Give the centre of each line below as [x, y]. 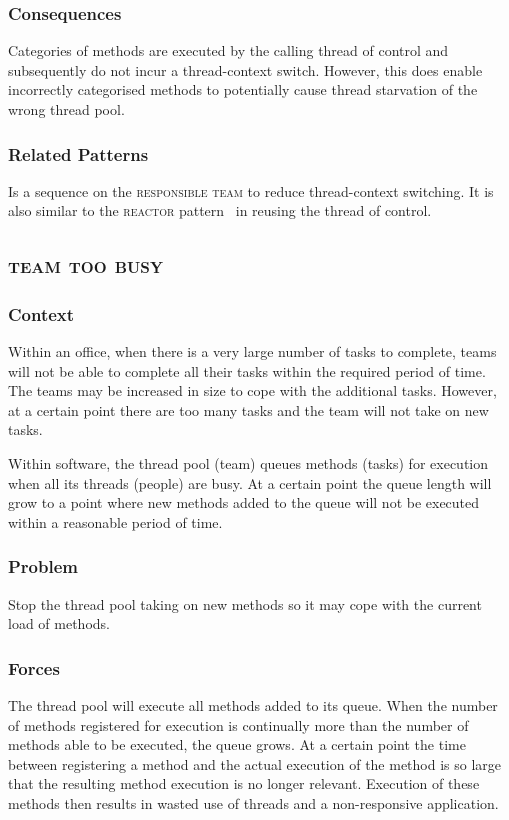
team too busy [85, 264]
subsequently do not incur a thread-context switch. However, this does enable [245, 69]
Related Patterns [78, 153]
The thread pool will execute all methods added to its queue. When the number [253, 704]
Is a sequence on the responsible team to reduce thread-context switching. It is [251, 190]
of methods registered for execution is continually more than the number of [238, 724]
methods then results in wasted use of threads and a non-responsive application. [253, 802]
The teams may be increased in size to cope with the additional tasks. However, [252, 390]
